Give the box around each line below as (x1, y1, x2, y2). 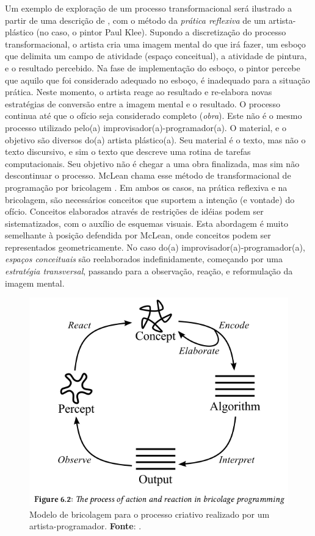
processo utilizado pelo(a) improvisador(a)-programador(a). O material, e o (5, 121, 286, 134)
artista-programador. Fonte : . (29, 520, 142, 532)
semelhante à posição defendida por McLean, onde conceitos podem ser (5, 229, 271, 241)
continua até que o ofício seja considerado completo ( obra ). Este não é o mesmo (5, 109, 302, 122)
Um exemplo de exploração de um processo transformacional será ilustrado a (5, 2, 292, 14)
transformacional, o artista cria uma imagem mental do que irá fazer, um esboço (5, 37, 306, 50)
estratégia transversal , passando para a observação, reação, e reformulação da (5, 265, 293, 277)
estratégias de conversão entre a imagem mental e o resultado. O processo (5, 97, 280, 110)
